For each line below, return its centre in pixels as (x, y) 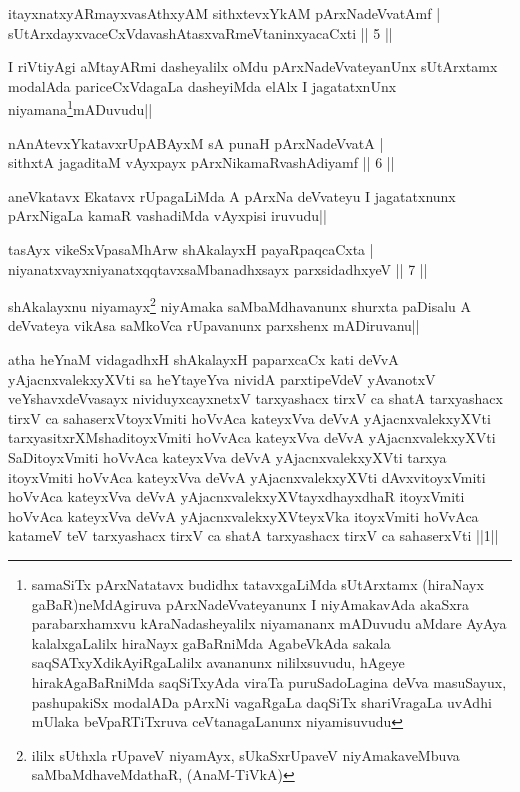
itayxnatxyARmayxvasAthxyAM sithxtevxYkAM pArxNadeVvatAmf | (224, 13)
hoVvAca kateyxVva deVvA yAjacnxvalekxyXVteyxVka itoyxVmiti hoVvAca (243, 515)
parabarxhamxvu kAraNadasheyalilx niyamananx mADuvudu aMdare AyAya (269, 623)
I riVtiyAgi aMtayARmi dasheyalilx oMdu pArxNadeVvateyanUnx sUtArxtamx (253, 66)
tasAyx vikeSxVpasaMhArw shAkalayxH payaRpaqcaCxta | (191, 249)
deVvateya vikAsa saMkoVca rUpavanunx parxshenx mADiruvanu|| (214, 325)
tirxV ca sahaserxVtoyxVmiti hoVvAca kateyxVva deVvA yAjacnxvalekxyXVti (249, 417)
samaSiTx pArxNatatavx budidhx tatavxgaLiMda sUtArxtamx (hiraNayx (257, 583)
